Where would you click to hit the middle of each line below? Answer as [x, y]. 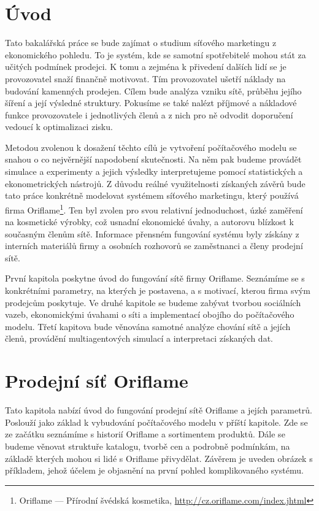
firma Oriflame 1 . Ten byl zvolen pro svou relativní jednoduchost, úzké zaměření [154, 209]
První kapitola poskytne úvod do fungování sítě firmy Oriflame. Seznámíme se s [155, 278]
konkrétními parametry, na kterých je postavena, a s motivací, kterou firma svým [158, 290]
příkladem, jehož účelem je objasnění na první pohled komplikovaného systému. [154, 470]
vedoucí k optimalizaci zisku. [59, 127]
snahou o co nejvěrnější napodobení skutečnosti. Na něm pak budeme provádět [153, 159]
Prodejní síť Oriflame [97, 381]
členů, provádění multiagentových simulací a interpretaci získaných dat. [139, 338]
